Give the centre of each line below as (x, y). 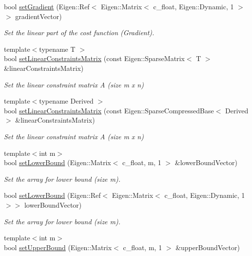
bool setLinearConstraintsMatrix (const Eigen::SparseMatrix (94, 58)
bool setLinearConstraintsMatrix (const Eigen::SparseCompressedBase (109, 110)
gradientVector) (39, 16)
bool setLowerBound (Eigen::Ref (52, 195)
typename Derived (66, 101)
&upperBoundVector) (208, 247)
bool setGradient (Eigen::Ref (47, 6)
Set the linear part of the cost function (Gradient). (79, 32)
